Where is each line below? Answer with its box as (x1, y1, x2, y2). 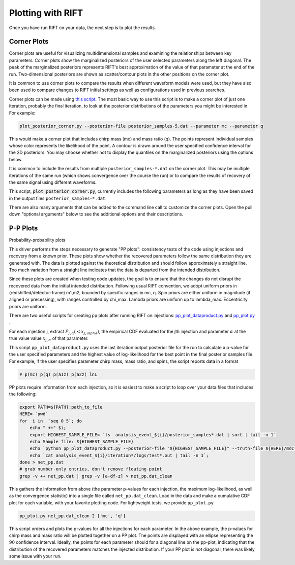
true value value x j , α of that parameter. (9, 335, 88, 343)
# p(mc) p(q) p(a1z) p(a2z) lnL (19, 371, 98, 377)
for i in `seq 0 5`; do (19, 418, 82, 424)
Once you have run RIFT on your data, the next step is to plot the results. (9, 25, 156, 31)
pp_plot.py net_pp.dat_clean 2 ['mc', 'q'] (19, 513, 126, 519)
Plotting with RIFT (9, 7, 83, 18)
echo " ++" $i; (29, 425, 66, 431)
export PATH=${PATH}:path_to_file (19, 404, 103, 410)
